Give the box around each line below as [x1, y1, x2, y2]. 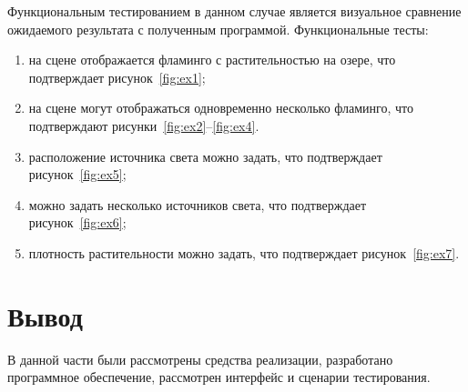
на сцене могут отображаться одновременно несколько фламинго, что [28, 98, 414, 117]
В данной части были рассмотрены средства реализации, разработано [7, 349, 393, 368]
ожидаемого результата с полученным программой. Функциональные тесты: [7, 19, 429, 38]
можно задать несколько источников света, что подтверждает [28, 195, 367, 214]
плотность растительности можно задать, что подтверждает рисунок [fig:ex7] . [28, 243, 460, 262]
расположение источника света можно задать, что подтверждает [28, 146, 382, 166]
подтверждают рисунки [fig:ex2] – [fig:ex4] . [28, 116, 259, 135]
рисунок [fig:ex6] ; [28, 213, 127, 232]
